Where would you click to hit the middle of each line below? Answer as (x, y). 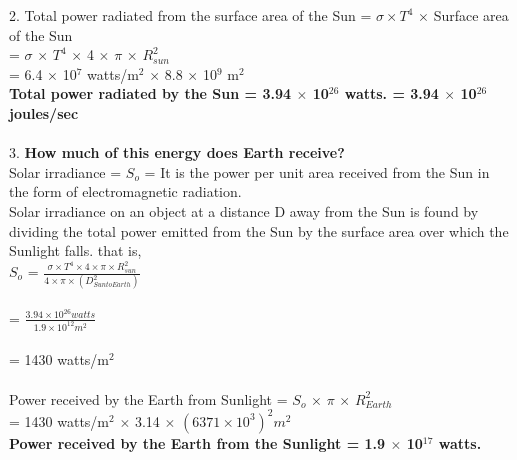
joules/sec (44, 112)
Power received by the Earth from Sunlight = (148, 398)
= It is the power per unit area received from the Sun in (317, 171)
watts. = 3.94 (391, 93)
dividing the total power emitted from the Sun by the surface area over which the (259, 230)
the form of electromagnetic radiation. (125, 191)
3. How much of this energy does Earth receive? (177, 152)
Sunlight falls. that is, (75, 250)
